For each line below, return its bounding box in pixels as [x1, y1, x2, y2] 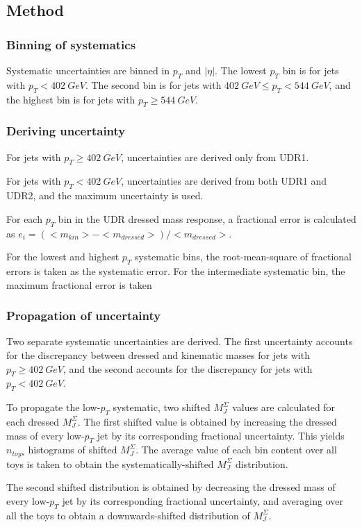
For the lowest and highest [6, 249, 120, 264]
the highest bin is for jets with [6, 92, 135, 106]
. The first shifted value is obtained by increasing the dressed [77, 414, 337, 428]
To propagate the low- [6, 400, 101, 415]
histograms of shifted [28, 442, 117, 457]
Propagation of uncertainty [6, 307, 161, 324]
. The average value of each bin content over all [135, 442, 337, 457]
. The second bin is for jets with [85, 77, 222, 92]
